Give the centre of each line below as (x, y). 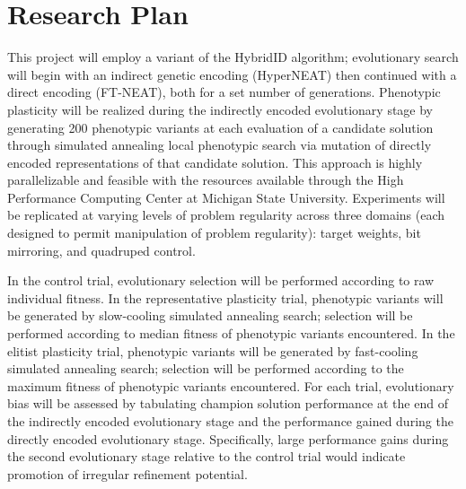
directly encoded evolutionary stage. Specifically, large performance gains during (228, 438)
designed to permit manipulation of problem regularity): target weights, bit (214, 233)
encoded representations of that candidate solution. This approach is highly (215, 162)
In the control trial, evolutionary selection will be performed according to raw (221, 280)
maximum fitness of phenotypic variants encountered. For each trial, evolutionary (231, 385)
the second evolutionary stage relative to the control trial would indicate (207, 456)
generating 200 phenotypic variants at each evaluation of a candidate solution (220, 127)
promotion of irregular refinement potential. (127, 473)
